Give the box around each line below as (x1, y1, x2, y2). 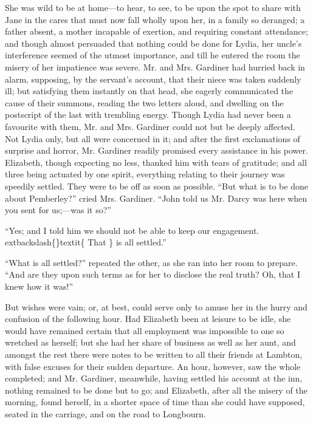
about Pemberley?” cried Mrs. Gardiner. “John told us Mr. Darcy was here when (5, 191, 308, 204)
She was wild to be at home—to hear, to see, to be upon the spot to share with (5, 1, 301, 13)
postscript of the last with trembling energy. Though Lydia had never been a (5, 108, 291, 121)
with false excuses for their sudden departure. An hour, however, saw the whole (5, 360, 301, 372)
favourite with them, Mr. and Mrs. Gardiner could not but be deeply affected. (5, 120, 295, 132)
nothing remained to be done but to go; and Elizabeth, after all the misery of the (5, 383, 308, 396)
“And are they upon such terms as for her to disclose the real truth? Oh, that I (5, 268, 300, 281)
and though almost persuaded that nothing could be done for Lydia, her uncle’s (5, 36, 302, 49)
